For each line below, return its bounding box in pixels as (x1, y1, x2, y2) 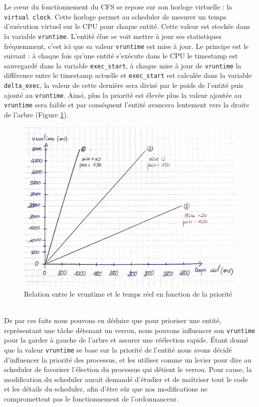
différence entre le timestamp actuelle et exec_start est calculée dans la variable (4, 70, 252, 80)
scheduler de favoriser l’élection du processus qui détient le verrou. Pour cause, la (4, 364, 252, 375)
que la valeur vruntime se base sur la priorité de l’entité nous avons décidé (4, 344, 232, 355)
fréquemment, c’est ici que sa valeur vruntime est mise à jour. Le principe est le (4, 40, 249, 51)
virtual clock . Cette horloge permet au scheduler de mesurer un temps (4, 11, 227, 21)
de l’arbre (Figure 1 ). (4, 109, 69, 120)
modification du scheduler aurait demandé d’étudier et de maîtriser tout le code (4, 374, 248, 384)
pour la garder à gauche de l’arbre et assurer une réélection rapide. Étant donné (4, 335, 249, 345)
